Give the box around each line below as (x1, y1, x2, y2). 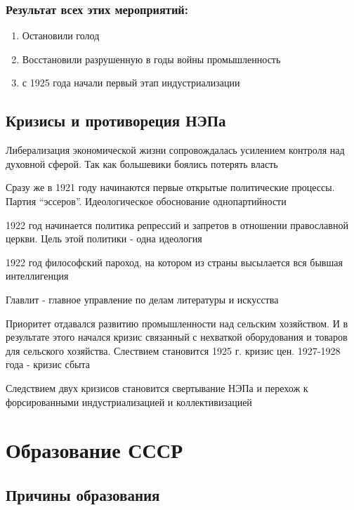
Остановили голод (22, 28, 100, 43)
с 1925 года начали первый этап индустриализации (22, 75, 240, 90)
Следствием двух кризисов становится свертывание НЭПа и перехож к (6, 380, 308, 395)
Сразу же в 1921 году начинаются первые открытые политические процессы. (6, 180, 335, 195)
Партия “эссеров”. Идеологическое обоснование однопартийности (6, 193, 287, 208)
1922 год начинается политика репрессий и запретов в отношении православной (6, 217, 348, 232)
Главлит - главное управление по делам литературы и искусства (6, 292, 279, 306)
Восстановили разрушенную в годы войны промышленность (22, 51, 281, 66)
